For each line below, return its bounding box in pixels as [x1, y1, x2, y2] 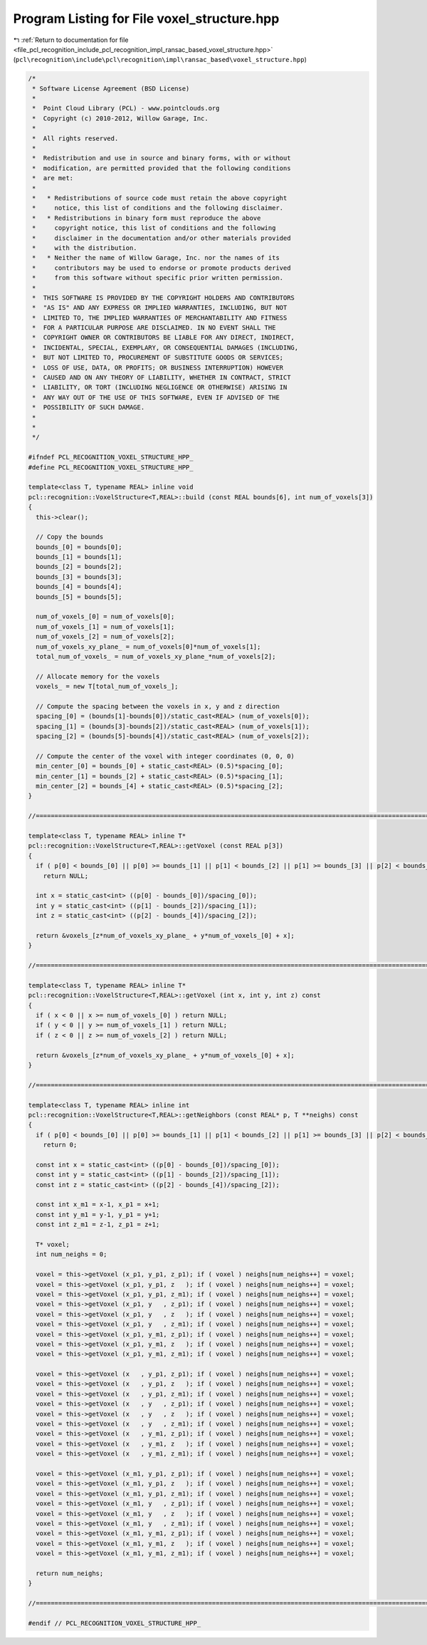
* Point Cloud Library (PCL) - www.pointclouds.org [32, 104, 220, 113]
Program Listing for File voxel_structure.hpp [13, 11, 280, 26]
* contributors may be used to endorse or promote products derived [32, 263, 291, 272]
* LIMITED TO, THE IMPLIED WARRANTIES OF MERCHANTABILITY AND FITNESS [32, 313, 288, 322]
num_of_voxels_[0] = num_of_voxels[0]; [36, 612, 175, 621]
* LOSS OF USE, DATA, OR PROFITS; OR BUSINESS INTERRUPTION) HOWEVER [32, 363, 284, 372]
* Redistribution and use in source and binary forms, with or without [32, 154, 291, 162]
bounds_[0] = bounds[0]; [36, 543, 122, 551]
